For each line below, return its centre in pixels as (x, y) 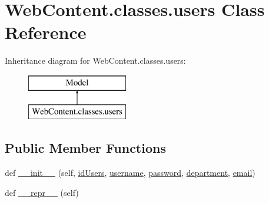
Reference (46, 32)
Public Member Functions (85, 148)
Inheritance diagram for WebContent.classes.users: (95, 60)
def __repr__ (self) (42, 192)
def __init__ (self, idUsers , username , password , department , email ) (130, 173)
